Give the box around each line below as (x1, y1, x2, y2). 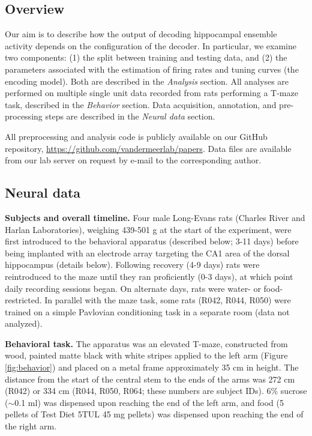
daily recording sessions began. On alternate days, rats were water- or (5, 282, 261, 294)
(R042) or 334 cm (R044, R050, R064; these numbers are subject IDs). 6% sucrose (5, 384, 307, 397)
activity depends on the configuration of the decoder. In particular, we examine (5, 39, 296, 52)
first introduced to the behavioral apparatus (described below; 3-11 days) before (5, 235, 299, 247)
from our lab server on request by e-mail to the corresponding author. (5, 154, 262, 166)
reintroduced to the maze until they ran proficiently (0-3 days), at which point (5, 270, 293, 282)
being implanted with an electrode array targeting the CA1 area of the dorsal (5, 246, 290, 259)
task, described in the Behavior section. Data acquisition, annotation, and (5, 98, 277, 111)
